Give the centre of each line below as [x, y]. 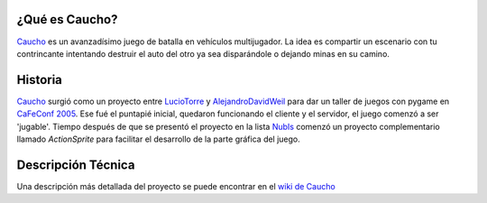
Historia [40, 80]
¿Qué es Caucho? [67, 19]
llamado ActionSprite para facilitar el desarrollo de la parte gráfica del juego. [159, 139]
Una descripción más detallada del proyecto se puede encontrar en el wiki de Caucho [176, 186]
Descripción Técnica [76, 165]
